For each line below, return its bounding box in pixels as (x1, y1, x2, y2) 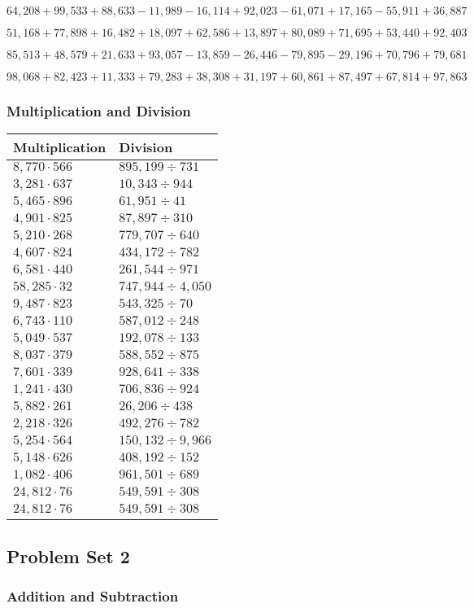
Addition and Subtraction (7, 585, 179, 606)
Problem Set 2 (7, 543, 130, 568)
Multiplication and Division (7, 100, 191, 120)
